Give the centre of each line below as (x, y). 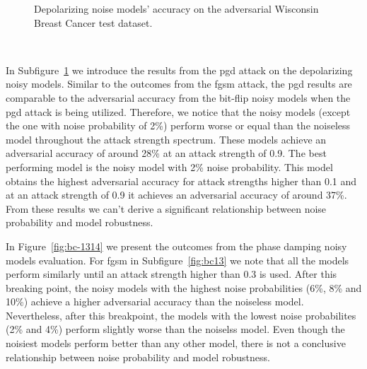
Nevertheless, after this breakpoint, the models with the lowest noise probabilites (181, 315)
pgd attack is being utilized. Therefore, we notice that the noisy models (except (178, 111)
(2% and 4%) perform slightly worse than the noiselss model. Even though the (175, 329)
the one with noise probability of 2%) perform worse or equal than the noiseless (178, 125)
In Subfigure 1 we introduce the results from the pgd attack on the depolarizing (179, 70)
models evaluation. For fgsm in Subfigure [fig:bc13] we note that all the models (177, 260)
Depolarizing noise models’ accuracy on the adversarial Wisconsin (176, 8)
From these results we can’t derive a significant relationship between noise (166, 208)
